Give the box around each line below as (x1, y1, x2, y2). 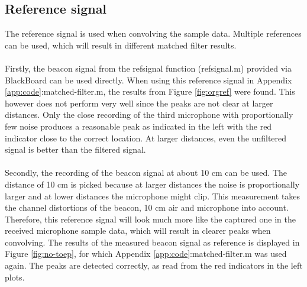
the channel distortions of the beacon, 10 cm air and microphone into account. (5, 201, 289, 214)
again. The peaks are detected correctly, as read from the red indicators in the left (5, 259, 303, 272)
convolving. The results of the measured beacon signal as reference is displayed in (5, 236, 300, 248)
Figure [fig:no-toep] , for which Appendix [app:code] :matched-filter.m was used (5, 247, 287, 260)
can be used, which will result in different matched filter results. (5, 38, 237, 51)
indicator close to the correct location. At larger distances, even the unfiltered (5, 131, 287, 144)
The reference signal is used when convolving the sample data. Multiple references (5, 27, 302, 40)
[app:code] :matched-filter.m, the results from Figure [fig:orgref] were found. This (5, 85, 295, 98)
